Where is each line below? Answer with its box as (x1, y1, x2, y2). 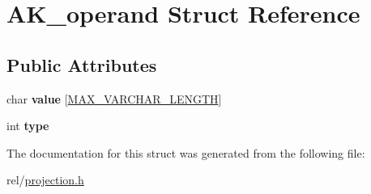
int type (6, 117, 49, 134)
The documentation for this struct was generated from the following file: (6, 144, 365, 161)
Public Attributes (6, 52, 157, 77)
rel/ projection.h (6, 171, 84, 188)
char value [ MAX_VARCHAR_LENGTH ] (6, 90, 222, 107)
